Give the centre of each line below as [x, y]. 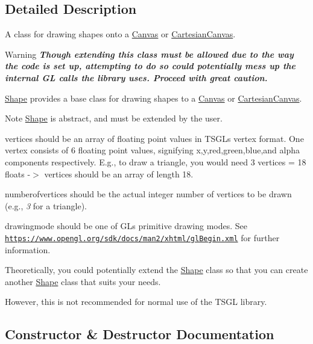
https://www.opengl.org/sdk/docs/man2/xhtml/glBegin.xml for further [142, 237]
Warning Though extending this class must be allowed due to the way [149, 54]
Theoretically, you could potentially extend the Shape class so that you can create [156, 270]
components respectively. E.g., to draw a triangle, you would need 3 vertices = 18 [156, 161]
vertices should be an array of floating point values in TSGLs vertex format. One [154, 138]
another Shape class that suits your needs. [83, 281]
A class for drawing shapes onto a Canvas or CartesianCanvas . [120, 34]
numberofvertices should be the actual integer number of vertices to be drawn [148, 194]
